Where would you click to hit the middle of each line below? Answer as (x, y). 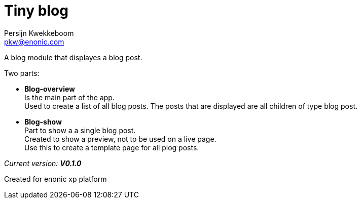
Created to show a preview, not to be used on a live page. (120, 139)
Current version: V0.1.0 (43, 163)
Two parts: (22, 73)
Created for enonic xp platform (56, 179)
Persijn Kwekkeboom (39, 33)
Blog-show (43, 121)
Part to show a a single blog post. (80, 130)
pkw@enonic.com (34, 42)
